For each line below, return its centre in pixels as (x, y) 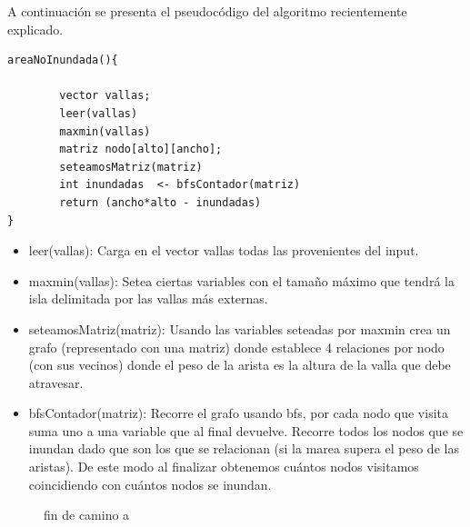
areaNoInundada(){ (63, 60)
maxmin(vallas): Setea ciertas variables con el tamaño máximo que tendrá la (241, 280)
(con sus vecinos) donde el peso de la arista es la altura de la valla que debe (240, 365)
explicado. (35, 29)
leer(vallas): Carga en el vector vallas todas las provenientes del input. (224, 250)
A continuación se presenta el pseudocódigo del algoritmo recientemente (207, 11)
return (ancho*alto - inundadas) (160, 202)
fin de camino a (87, 515)
